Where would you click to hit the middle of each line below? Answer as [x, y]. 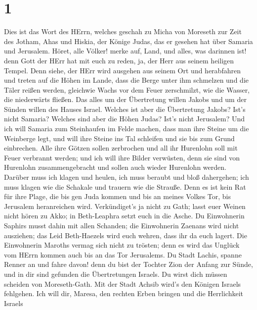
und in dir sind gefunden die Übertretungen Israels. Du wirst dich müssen [116, 274]
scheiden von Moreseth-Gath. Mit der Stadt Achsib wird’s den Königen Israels [123, 284]
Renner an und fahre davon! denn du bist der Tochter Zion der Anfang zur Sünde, [128, 264]
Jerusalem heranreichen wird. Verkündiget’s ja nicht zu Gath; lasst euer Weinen [125, 206]
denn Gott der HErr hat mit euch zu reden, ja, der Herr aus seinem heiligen [119, 60]
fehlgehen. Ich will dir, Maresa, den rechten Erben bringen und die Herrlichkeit [124, 293]
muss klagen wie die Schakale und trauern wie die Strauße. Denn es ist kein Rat [125, 186]
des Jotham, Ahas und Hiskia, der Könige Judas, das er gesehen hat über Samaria [128, 41]
